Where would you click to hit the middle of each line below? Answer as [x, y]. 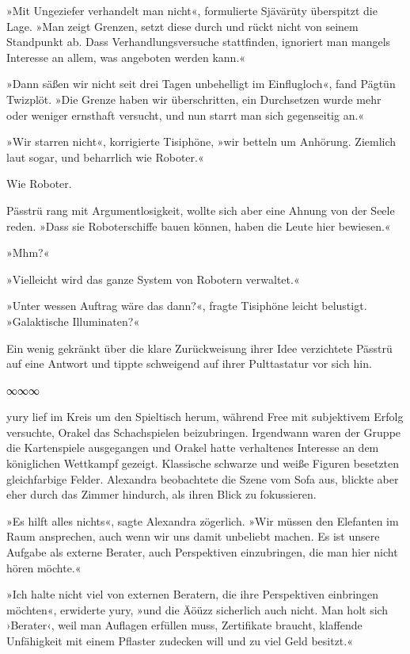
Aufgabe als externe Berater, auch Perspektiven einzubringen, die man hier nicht [202, 552]
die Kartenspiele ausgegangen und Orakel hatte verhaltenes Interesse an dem [193, 447]
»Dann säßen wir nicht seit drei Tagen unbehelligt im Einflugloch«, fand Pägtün [201, 84]
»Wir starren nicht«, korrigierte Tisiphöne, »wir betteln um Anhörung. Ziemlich [201, 142]
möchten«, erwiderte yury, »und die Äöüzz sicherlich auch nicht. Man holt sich [197, 609]
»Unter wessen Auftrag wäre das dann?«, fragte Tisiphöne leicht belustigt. [187, 306]
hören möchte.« [44, 567]
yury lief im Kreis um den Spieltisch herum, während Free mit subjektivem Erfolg [205, 417]
